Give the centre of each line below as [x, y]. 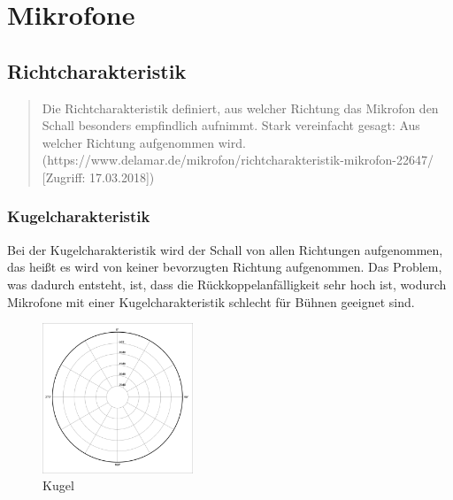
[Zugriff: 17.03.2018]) [98, 177]
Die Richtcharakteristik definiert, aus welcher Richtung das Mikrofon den [240, 108]
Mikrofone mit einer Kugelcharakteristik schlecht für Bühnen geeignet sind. [211, 301]
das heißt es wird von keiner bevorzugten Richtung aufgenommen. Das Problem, [225, 267]
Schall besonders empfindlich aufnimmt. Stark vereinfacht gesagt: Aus [231, 125]
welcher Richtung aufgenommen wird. [144, 142]
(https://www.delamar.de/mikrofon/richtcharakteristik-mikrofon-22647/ [238, 160]
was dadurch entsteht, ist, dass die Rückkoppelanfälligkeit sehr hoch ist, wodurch [227, 284]
